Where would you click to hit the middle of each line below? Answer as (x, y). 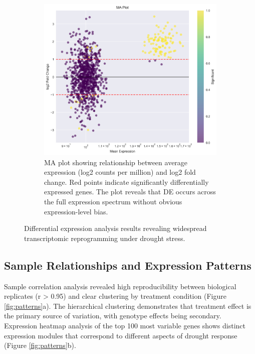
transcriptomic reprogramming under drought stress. (105, 238)
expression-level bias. (76, 211)
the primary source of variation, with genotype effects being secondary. (113, 316)
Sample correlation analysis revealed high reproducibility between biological (120, 286)
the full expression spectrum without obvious (113, 201)
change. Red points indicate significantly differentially (126, 182)
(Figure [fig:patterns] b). (40, 345)
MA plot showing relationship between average (116, 162)
